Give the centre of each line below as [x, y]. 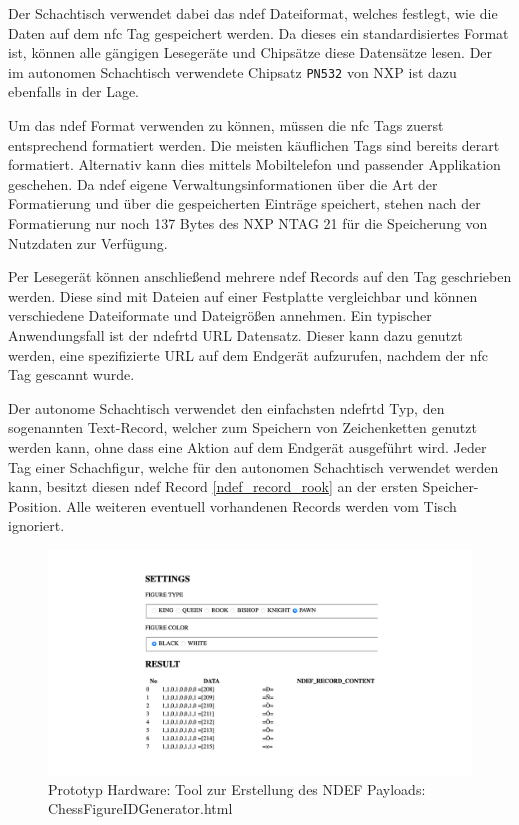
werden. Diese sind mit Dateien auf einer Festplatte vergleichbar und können [243, 295]
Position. [35, 505]
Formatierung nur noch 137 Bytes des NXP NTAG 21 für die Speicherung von [248, 223]
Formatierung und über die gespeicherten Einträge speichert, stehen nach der [244, 203]
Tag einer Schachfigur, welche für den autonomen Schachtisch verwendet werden [253, 466]
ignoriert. [36, 525]
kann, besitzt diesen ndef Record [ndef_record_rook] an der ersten [213, 486]
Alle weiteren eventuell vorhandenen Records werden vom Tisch [261, 505]
